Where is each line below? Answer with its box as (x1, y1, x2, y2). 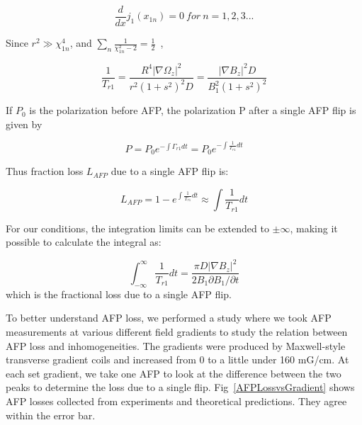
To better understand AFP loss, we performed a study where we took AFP (6, 310, 332, 325)
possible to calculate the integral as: (6, 234, 162, 249)
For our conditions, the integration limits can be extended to (6, 220, 269, 235)
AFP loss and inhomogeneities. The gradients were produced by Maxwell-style (6, 338, 346, 353)
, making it (290, 220, 338, 235)
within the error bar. (6, 407, 96, 422)
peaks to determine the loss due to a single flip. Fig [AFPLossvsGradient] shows (6, 380, 355, 395)
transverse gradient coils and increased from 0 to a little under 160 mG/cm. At (6, 352, 349, 367)
